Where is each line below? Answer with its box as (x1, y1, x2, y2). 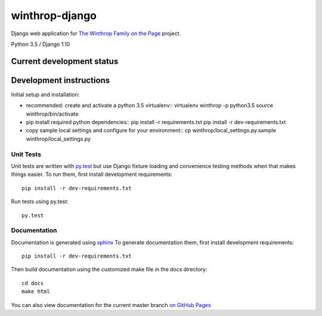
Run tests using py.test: (11, 198, 69, 205)
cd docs (21, 280, 44, 286)
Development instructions (11, 75, 110, 85)
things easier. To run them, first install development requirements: (11, 171, 173, 178)
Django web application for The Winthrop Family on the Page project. (11, 30, 181, 37)
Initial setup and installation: (11, 91, 80, 98)
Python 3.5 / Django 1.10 (11, 41, 70, 48)
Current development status (11, 56, 119, 66)
